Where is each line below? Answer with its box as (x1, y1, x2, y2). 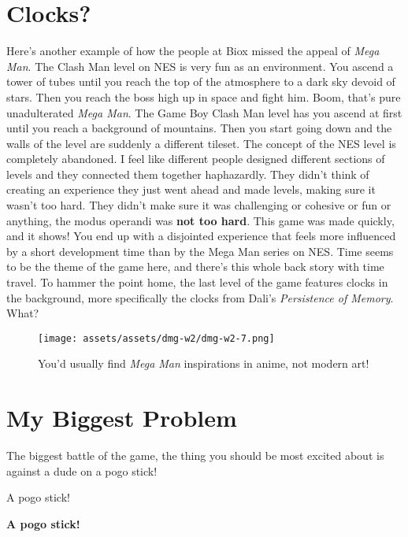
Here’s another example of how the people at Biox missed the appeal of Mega (6, 43, 380, 59)
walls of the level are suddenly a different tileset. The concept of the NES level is (6, 135, 396, 151)
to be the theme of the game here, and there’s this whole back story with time (6, 258, 384, 275)
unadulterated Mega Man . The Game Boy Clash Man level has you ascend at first (6, 104, 402, 120)
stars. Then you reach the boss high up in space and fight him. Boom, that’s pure (6, 88, 401, 105)
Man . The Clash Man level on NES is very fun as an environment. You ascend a (6, 57, 394, 74)
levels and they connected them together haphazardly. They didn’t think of (6, 165, 369, 182)
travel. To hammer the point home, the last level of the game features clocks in (6, 274, 388, 291)
